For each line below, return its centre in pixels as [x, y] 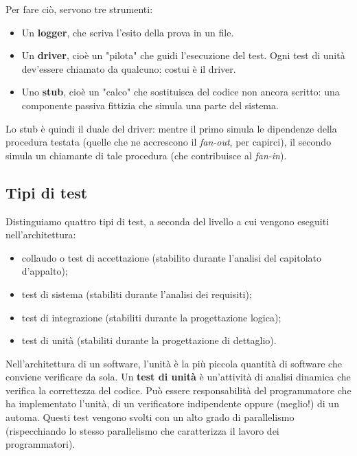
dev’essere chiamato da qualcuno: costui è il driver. [129, 68]
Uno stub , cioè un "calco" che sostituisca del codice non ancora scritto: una [181, 92]
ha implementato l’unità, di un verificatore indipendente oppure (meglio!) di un [172, 403]
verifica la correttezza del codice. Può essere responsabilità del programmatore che [178, 390]
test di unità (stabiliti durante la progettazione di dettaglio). [149, 340]
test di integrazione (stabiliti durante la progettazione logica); [151, 317]
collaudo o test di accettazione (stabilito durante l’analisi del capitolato [172, 257]
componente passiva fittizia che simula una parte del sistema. [150, 105]
